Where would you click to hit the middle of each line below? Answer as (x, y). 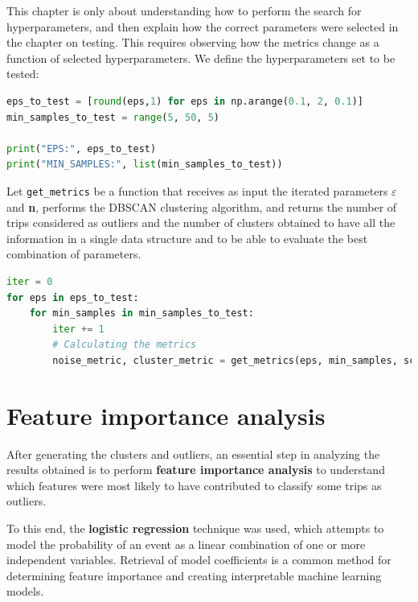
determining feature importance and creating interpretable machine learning (194, 575)
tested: (23, 74)
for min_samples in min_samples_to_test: (141, 313)
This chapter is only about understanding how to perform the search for (184, 10)
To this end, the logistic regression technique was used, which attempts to (195, 528)
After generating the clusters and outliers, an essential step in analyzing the (193, 454)
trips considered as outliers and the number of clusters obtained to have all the (201, 223)
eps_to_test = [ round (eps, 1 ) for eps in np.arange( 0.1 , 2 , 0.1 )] (185, 101)
